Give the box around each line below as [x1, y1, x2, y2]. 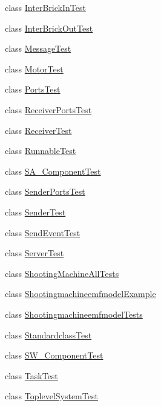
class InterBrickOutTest [5, 21, 93, 34]
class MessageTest [5, 42, 71, 55]
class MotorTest [5, 62, 64, 75]
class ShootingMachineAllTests [5, 267, 119, 279]
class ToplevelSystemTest [5, 390, 98, 402]
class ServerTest [5, 247, 64, 259]
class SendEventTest [5, 226, 80, 239]
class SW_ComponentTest [5, 349, 103, 362]
